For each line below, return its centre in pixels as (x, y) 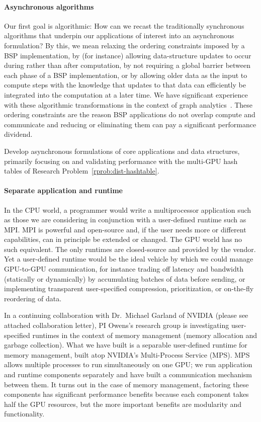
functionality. (24, 414)
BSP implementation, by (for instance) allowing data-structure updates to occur (128, 55)
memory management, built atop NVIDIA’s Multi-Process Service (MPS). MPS (127, 354)
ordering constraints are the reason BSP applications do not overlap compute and (130, 114)
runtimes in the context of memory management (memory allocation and (145, 335)
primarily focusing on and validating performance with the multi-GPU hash (121, 161)
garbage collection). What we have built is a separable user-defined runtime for (126, 345)
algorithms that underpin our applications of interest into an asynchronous (119, 35)
